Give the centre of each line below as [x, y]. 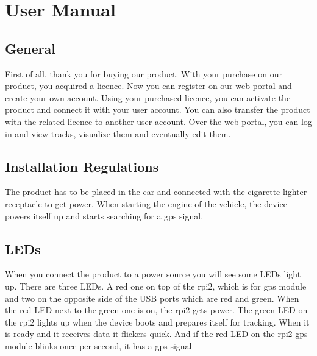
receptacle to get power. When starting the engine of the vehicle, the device [146, 203]
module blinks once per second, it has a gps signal [98, 345]
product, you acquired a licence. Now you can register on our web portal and [148, 86]
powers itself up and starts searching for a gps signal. [104, 215]
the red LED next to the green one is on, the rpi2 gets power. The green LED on [156, 310]
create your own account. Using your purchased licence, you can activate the [148, 97]
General [30, 48]
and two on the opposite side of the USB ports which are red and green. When [152, 298]
